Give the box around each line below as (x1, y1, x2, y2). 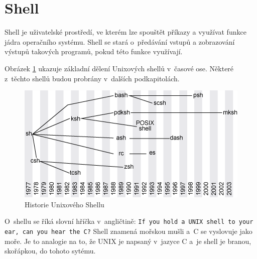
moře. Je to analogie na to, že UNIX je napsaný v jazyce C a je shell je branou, (5, 235, 251, 246)
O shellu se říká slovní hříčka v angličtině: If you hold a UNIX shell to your (5, 216, 253, 226)
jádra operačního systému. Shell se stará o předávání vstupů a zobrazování (5, 36, 235, 47)
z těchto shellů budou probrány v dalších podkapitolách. (5, 73, 180, 83)
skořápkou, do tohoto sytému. (5, 245, 96, 256)
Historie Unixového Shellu (25, 199, 104, 209)
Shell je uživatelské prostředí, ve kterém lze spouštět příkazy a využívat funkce (5, 27, 246, 37)
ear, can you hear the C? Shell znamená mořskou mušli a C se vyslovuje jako (5, 225, 252, 236)
